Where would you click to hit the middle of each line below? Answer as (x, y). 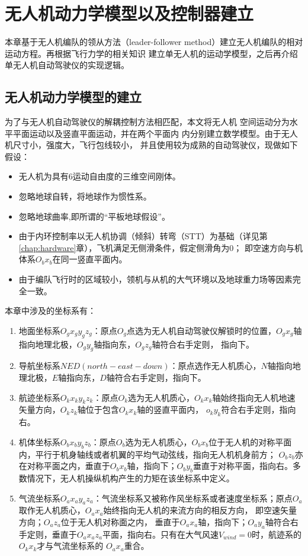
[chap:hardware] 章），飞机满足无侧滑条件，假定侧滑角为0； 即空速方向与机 (161, 247)
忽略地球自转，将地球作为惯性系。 (85, 196)
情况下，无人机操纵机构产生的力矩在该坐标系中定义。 (131, 478)
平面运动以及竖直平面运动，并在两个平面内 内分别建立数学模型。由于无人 (155, 133)
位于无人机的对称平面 (250, 441)
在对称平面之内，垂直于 (64, 466)
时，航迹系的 (276, 534)
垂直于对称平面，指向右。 (243, 466)
